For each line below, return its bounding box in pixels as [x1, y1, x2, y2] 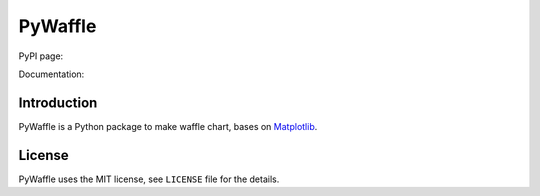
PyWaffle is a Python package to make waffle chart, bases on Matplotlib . [18, 120, 318, 132]
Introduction [18, 94, 98, 111]
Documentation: [18, 68, 85, 80]
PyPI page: [18, 50, 64, 62]
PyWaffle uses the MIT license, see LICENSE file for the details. [18, 173, 280, 185]
